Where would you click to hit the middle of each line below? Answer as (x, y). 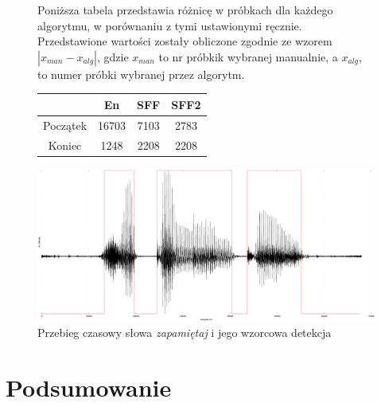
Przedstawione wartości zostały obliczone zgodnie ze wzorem (185, 41)
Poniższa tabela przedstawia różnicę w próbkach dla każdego (185, 10)
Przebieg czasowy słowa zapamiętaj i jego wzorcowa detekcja (185, 332)
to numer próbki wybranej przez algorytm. (141, 74)
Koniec (65, 145)
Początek (65, 125)
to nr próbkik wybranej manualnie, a (248, 56)
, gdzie (113, 56)
